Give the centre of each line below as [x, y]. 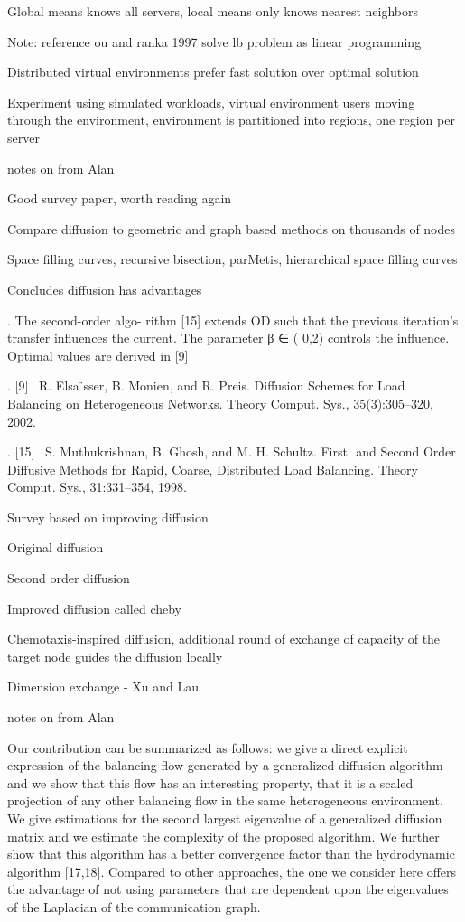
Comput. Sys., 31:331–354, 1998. [97, 487]
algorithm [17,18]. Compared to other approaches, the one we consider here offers [232, 871]
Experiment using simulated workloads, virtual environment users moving [211, 102]
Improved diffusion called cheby [95, 608]
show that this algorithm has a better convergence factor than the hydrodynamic [231, 854]
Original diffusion [56, 547]
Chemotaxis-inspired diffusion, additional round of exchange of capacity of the [224, 639]
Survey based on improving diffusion [108, 517]
